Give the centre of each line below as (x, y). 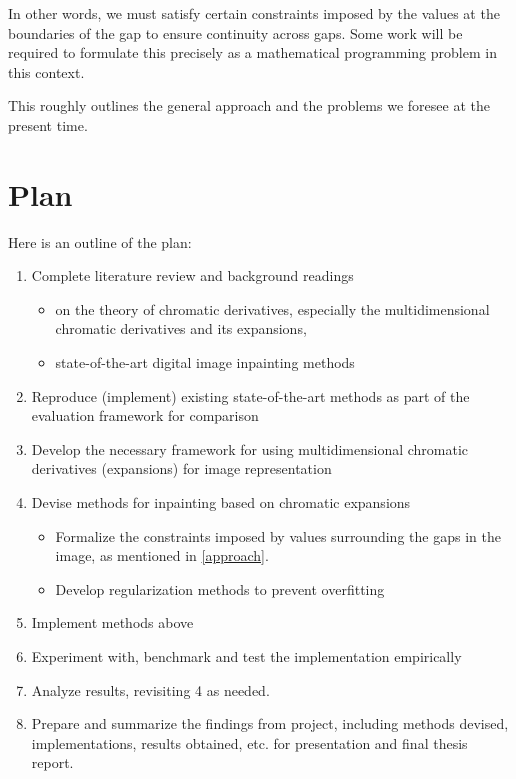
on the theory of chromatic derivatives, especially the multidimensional (272, 308)
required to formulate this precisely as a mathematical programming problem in (252, 52)
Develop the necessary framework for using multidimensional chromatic (250, 448)
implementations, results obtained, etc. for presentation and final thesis (249, 742)
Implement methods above (112, 622)
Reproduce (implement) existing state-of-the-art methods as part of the (250, 395)
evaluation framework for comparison (145, 415)
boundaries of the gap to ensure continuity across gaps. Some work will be (235, 32)
